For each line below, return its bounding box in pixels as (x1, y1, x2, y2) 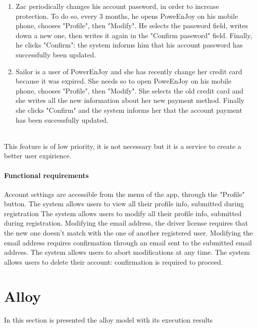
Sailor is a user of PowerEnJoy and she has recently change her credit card (15, 66, 243, 76)
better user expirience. (4, 150, 72, 161)
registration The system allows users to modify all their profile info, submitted (4, 208, 242, 218)
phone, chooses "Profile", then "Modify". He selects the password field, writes (15, 20, 248, 31)
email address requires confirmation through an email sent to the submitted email (4, 237, 252, 247)
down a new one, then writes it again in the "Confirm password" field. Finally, (15, 30, 253, 40)
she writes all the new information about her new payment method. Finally (15, 95, 245, 105)
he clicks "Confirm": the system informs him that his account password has (15, 40, 243, 50)
